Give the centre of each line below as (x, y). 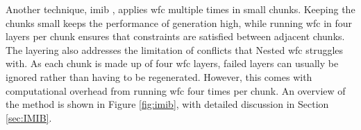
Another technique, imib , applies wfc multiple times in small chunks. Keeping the (180, 9)
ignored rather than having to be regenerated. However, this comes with (159, 76)
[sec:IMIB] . (29, 117)
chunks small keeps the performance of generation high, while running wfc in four (179, 22)
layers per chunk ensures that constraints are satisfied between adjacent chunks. (175, 36)
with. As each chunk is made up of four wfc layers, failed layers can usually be (172, 63)
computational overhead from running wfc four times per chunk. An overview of (176, 90)
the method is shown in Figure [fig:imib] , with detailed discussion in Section (167, 104)
